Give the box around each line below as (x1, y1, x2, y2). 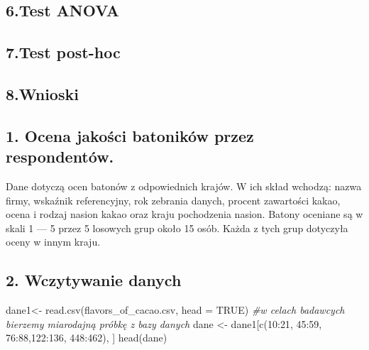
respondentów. (6, 146, 114, 168)
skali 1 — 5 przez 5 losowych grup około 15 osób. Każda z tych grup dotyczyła (6, 220, 348, 235)
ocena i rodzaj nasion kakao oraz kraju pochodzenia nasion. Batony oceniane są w (6, 207, 363, 222)
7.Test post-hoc (6, 41, 121, 63)
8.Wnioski (6, 82, 79, 104)
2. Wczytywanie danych (6, 269, 182, 291)
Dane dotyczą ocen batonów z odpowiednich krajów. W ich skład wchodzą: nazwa (6, 178, 362, 193)
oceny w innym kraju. (6, 234, 101, 249)
